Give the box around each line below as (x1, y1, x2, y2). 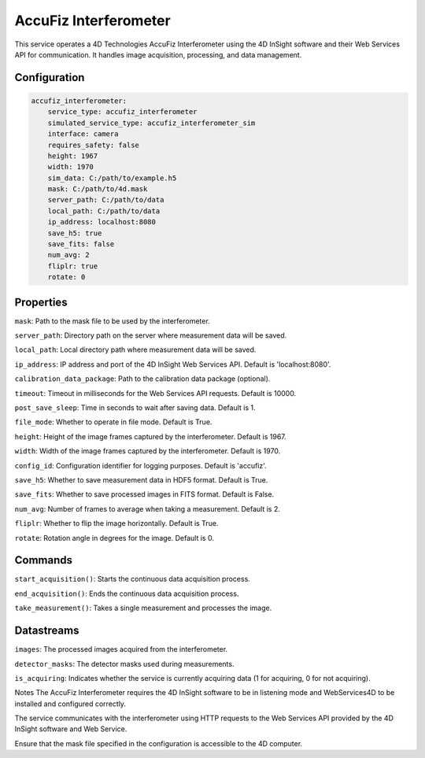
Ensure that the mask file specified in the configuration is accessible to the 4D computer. (14, 738, 303, 748)
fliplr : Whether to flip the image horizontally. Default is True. (14, 519, 219, 528)
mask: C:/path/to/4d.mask (47, 185, 148, 194)
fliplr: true (47, 261, 98, 271)
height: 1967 (47, 151, 98, 161)
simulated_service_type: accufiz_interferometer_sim (47, 118, 256, 128)
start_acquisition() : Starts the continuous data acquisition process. (14, 575, 251, 584)
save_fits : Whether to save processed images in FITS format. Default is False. (14, 490, 275, 499)
